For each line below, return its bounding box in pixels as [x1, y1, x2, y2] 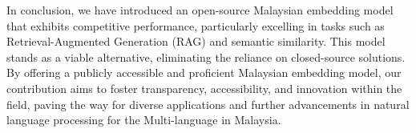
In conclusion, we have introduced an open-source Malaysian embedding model [6, 2, 394, 18]
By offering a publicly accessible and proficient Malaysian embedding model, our [6, 64, 402, 81]
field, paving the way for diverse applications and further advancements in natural [6, 95, 410, 112]
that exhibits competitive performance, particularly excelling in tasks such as [6, 17, 385, 34]
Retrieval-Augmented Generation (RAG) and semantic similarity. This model [6, 33, 386, 50]
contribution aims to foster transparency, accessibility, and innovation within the [6, 79, 402, 96]
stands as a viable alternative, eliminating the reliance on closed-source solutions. [6, 48, 406, 65]
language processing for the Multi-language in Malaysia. [6, 111, 281, 128]
